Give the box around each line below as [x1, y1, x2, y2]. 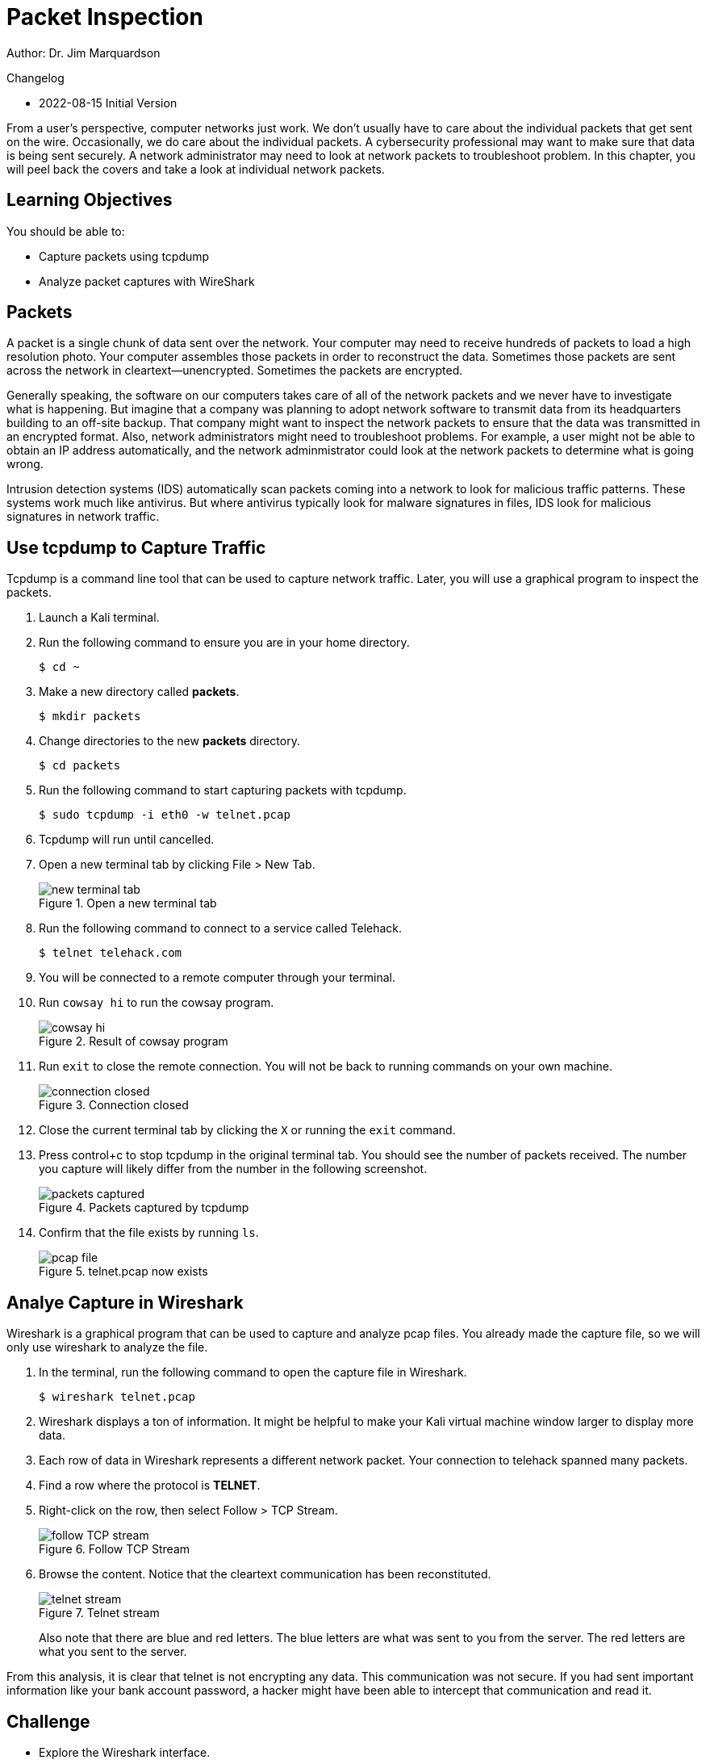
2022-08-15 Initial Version [39, 95, 178, 110]
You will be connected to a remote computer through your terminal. [39, 970, 395, 985]
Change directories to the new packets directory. [39, 734, 300, 748]
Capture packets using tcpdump [39, 249, 210, 263]
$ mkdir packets [39, 710, 141, 723]
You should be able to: [6, 224, 125, 238]
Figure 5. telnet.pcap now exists [39, 1264, 208, 1279]
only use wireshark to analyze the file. [6, 1340, 208, 1355]
